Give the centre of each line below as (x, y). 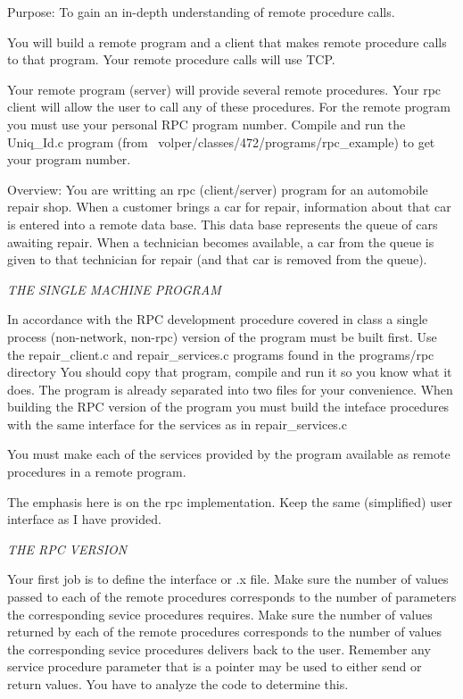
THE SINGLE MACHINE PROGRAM (114, 289)
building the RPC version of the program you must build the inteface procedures (228, 407)
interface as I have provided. (84, 519)
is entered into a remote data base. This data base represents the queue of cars (223, 224)
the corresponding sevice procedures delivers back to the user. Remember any (219, 649)
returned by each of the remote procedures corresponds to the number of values (225, 632)
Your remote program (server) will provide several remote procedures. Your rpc (224, 89)
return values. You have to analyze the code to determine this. (178, 684)
